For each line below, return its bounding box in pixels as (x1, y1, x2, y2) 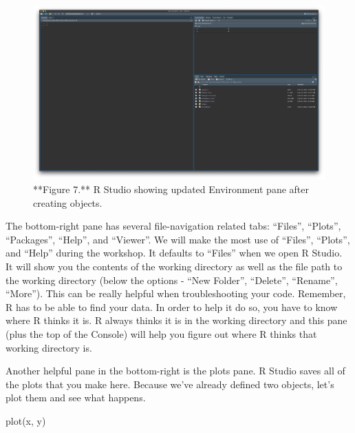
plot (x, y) (6, 413, 46, 427)
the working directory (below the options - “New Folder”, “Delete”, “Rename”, (6, 272, 338, 287)
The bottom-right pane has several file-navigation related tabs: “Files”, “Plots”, (6, 219, 341, 233)
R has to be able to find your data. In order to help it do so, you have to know (6, 299, 338, 314)
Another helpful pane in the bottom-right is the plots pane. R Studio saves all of (6, 363, 345, 378)
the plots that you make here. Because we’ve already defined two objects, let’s (6, 376, 334, 391)
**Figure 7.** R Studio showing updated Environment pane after (33, 182, 310, 196)
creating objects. (33, 195, 103, 210)
